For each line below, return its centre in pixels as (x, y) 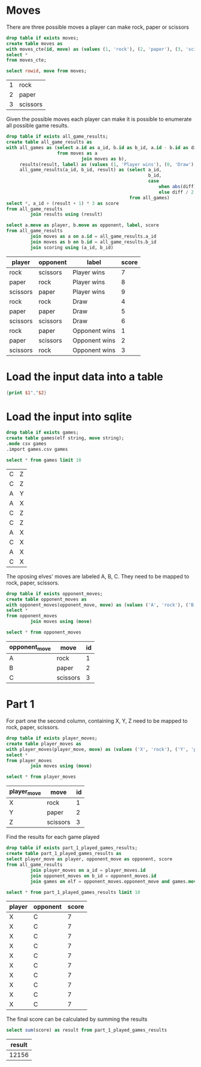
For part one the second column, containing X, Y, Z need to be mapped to (97, 721)
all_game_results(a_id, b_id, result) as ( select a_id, (91, 170)
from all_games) (150, 198)
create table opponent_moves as (46, 599)
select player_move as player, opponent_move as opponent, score (89, 859)
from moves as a (77, 153)
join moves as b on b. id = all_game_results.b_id (93, 242)
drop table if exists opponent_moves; (54, 593)
